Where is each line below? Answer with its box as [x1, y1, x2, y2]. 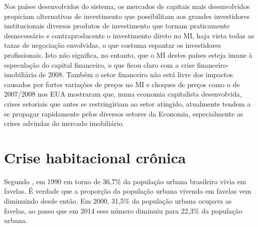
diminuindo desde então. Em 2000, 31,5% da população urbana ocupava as [4, 196, 232, 206]
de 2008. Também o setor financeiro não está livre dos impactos [39, 69, 233, 80]
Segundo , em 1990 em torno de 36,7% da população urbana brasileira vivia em [4, 176, 246, 186]
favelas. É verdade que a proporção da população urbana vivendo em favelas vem [4, 186, 252, 196]
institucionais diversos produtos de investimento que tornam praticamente [4, 20, 230, 31]
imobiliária [4, 69, 37, 80]
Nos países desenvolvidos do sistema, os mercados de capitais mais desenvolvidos [4, 1, 250, 11]
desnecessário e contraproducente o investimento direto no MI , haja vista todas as [4, 30, 254, 40]
